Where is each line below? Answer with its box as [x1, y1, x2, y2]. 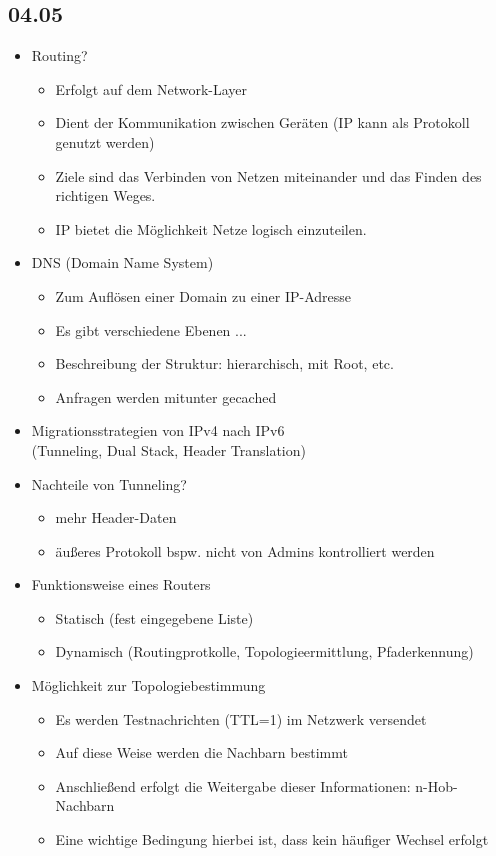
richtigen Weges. [55, 185, 156, 206]
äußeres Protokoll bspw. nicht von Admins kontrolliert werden [55, 540, 435, 561]
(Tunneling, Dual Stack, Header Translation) [31, 439, 306, 460]
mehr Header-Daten [55, 507, 177, 528]
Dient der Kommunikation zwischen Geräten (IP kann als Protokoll [55, 112, 470, 133]
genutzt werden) [55, 131, 155, 152]
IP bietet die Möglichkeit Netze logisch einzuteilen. [55, 218, 367, 239]
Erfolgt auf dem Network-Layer [55, 78, 248, 99]
